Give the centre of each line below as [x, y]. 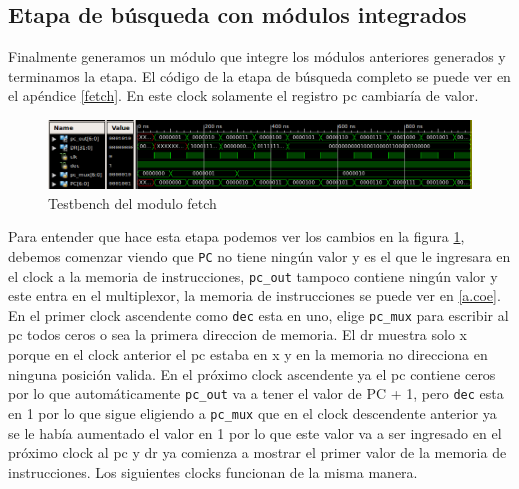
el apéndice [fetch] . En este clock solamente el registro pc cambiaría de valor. [243, 95]
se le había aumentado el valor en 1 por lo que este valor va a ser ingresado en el [255, 432]
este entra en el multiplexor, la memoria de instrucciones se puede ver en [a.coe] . [254, 295]
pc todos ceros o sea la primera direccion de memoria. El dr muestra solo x [237, 334]
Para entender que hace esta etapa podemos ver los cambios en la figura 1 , [236, 236]
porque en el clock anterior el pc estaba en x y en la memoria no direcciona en [248, 354]
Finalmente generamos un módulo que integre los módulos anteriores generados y [257, 56]
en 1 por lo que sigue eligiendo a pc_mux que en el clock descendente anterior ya [252, 412]
